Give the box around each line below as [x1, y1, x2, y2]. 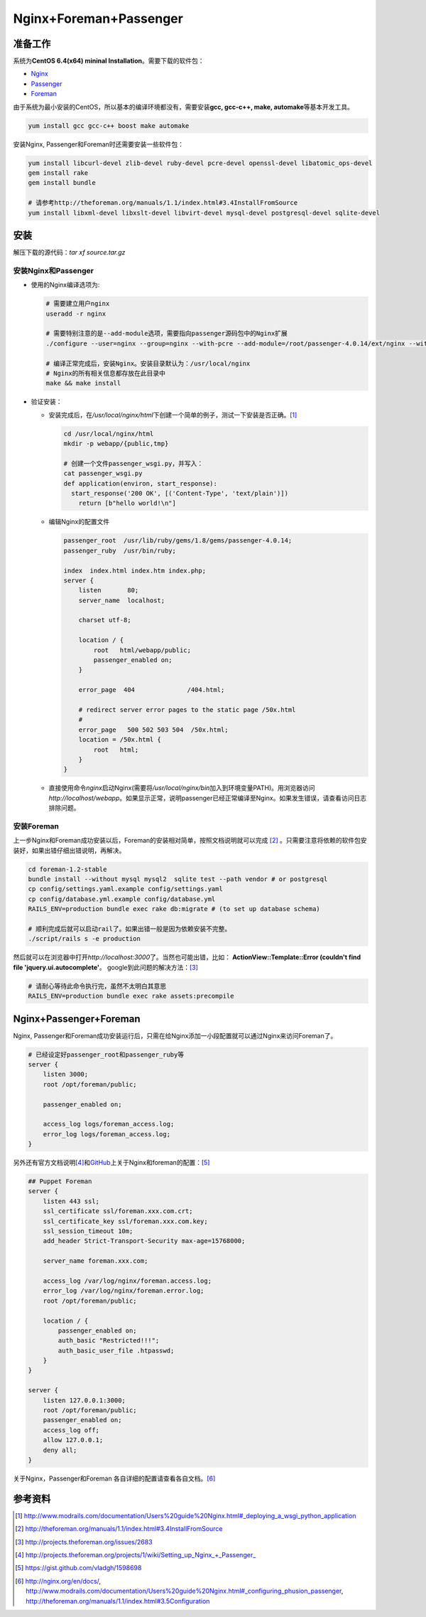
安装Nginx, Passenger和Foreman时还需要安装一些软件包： [13, 139, 185, 149]
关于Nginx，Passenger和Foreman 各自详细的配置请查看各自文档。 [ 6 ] [13, 1474, 216, 1483]
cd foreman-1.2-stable [28, 865, 107, 873]
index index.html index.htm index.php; [63, 566, 206, 575]
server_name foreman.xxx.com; [43, 1257, 148, 1265]
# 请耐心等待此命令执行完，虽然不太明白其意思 [28, 982, 167, 990]
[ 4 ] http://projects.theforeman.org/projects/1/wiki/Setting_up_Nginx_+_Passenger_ [15, 1551, 256, 1559]
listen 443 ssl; [43, 1197, 99, 1205]
